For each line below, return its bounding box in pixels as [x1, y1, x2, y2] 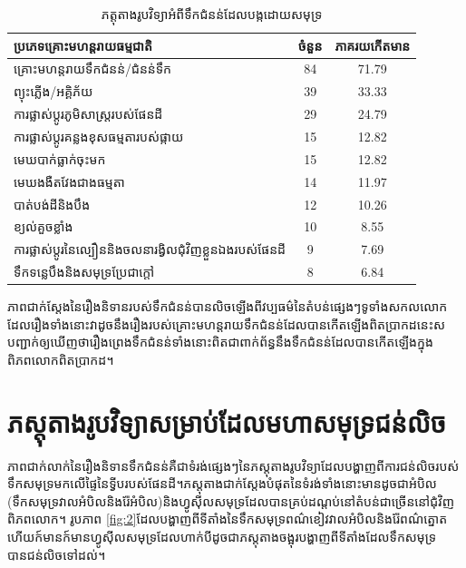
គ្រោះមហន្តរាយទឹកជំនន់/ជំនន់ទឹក [14, 59, 172, 78]
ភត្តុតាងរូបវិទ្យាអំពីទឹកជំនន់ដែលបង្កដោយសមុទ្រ [101, 5, 323, 23]
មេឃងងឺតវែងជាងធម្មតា [14, 171, 125, 191]
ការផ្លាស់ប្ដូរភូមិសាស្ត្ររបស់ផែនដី [14, 104, 163, 123]
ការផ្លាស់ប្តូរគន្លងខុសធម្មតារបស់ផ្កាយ [14, 126, 184, 145]
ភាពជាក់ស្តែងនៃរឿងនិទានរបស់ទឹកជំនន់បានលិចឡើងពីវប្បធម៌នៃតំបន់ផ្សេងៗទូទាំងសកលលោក [7, 297, 448, 316]
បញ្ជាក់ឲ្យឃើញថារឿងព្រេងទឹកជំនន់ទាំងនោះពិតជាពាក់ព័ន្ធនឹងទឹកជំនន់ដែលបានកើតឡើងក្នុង [7, 332, 433, 351]
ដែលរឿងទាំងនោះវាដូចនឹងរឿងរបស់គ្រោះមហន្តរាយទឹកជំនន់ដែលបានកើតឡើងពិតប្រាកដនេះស [7, 314, 446, 333]
